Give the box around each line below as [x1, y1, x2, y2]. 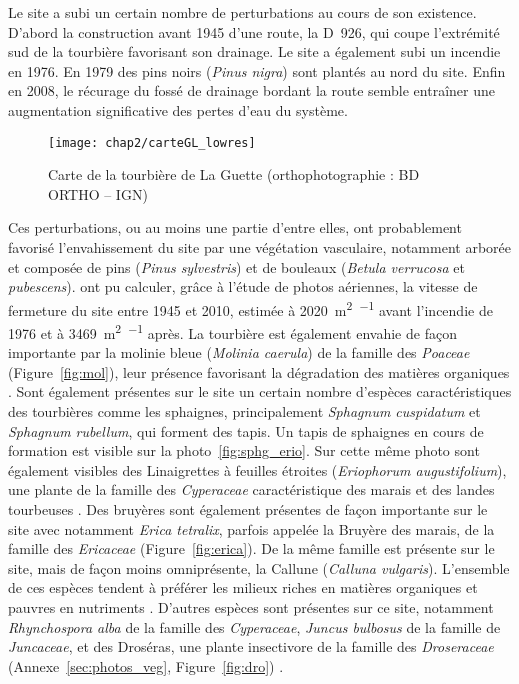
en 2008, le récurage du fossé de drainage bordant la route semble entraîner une [8, 80, 495, 101]
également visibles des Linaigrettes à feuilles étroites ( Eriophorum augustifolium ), [8, 459, 507, 480]
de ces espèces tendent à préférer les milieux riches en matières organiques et [8, 577, 478, 598]
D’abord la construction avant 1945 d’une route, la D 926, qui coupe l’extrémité [8, 21, 500, 42]
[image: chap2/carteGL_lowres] [48, 135, 256, 150]
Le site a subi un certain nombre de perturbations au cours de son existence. [8, 2, 477, 22]
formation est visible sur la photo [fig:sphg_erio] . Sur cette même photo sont [8, 440, 480, 461]
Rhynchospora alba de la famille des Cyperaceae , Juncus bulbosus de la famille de [8, 616, 501, 637]
